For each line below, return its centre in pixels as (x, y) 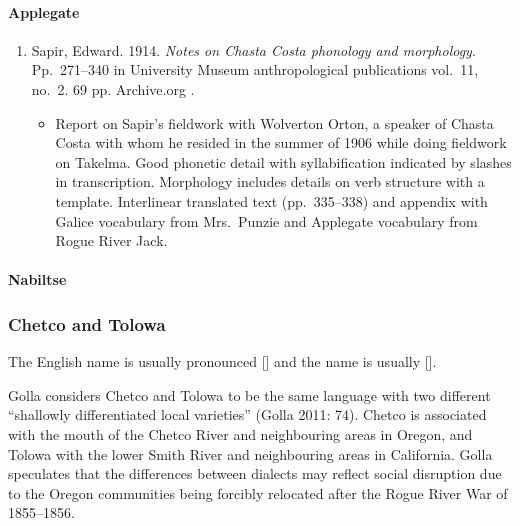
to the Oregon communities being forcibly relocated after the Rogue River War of (258, 492)
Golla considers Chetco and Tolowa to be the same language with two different (249, 394)
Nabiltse (37, 279)
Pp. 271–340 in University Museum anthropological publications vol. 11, (255, 69)
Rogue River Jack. (111, 240)
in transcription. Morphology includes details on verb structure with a (270, 181)
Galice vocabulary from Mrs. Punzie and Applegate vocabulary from (266, 220)
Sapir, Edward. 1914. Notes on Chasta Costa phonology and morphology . (253, 49)
